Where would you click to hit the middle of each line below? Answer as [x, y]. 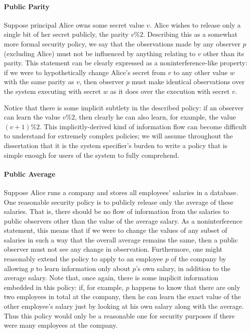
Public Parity [27, 6]
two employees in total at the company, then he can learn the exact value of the [122, 296]
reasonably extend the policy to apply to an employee [84, 259]
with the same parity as [39, 82]
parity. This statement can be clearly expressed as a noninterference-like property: [126, 63]
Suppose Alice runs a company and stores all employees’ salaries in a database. [121, 192]
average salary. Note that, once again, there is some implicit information [111, 278]
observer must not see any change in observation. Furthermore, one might [113, 249]
